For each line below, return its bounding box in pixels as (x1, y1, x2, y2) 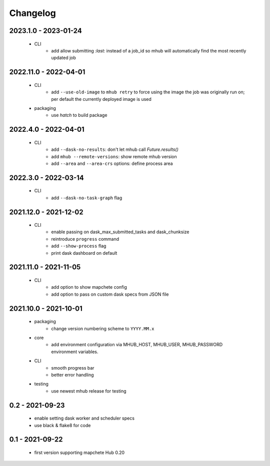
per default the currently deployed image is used (51, 96, 152, 102)
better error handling (51, 372, 94, 378)
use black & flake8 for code (34, 422, 91, 428)
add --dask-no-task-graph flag (51, 195, 122, 201)
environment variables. (51, 349, 98, 355)
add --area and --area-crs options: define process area (51, 160, 173, 166)
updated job (51, 55, 76, 61)
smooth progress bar (51, 365, 94, 371)
